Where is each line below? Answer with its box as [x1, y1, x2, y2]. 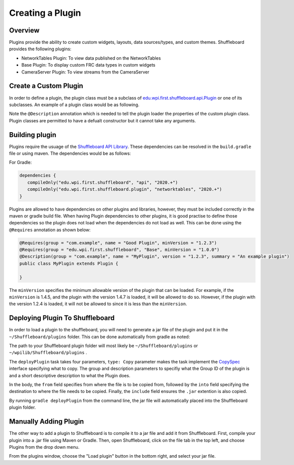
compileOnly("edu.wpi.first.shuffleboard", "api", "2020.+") [27, 179, 178, 185]
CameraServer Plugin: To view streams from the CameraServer [21, 69, 150, 75]
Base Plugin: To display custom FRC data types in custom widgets [21, 62, 156, 68]
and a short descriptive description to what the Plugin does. [9, 372, 131, 378]
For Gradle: [9, 159, 32, 165]
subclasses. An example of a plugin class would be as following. [9, 102, 140, 107]
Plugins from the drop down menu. [9, 444, 80, 450]
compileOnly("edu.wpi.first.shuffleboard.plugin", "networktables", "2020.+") [27, 186, 223, 192]
